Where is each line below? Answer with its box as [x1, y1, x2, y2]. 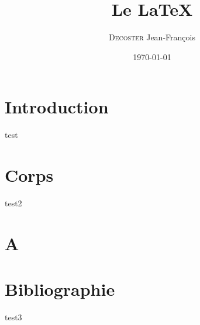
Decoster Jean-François [109, 31, 195, 43]
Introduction [5, 95, 109, 119]
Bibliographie [5, 277, 115, 301]
